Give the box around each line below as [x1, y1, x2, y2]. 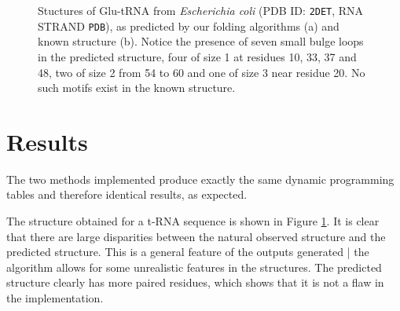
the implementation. [6, 289, 104, 306]
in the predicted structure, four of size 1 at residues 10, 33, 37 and [38, 48, 357, 64]
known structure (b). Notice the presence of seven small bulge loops [38, 33, 364, 49]
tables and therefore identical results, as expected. [6, 186, 248, 203]
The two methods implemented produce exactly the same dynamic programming [6, 170, 394, 187]
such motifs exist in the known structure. [38, 79, 236, 96]
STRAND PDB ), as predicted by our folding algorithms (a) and [38, 17, 339, 34]
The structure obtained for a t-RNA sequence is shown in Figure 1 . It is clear [6, 213, 380, 229]
